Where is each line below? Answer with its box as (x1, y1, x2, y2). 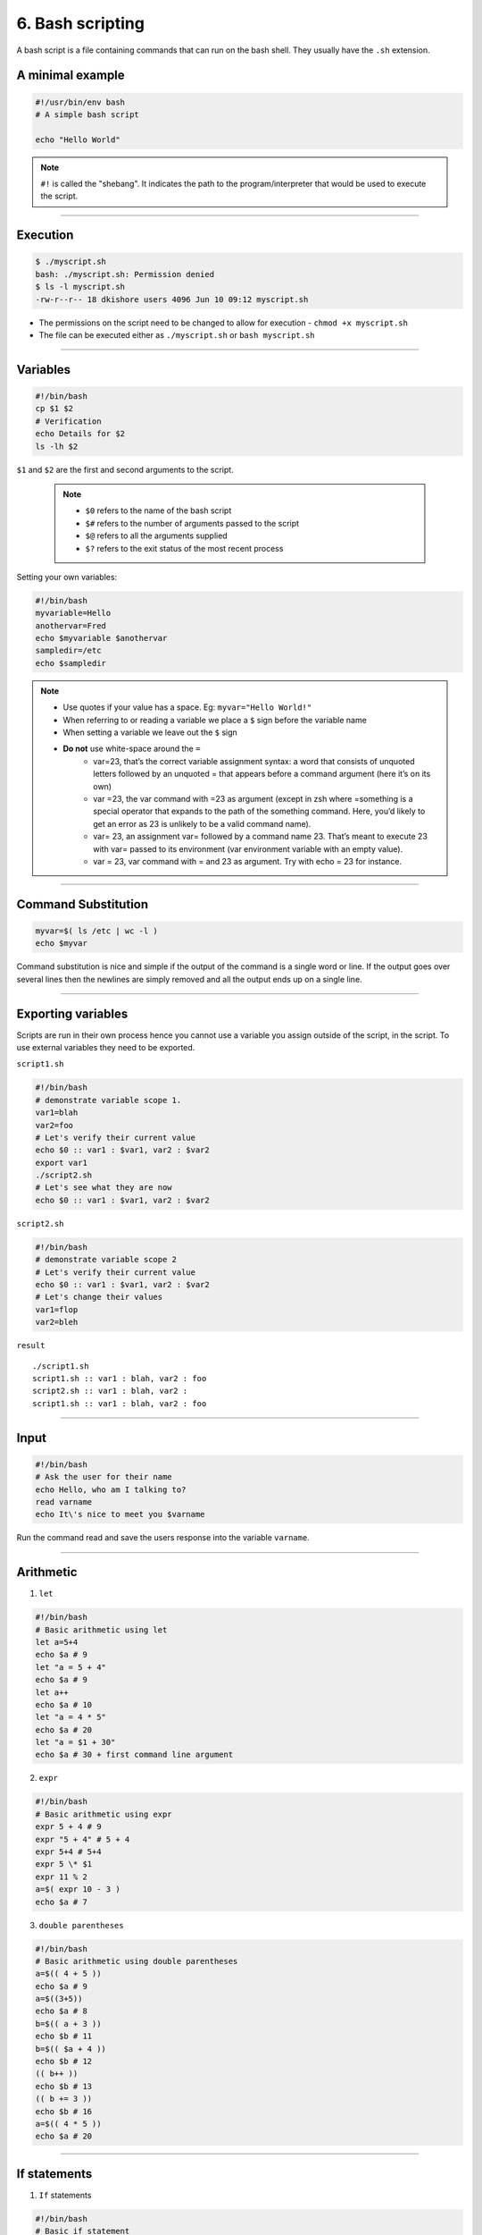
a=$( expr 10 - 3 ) (35, 1885, 120, 1894)
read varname (35, 1497, 93, 1506)
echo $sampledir (35, 658, 107, 668)
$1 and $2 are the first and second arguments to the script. (16, 464, 234, 475)
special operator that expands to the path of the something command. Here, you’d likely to (93, 805, 426, 817)
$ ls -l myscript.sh (35, 282, 125, 292)
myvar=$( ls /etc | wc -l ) (35, 925, 158, 936)
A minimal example (16, 68, 125, 83)
